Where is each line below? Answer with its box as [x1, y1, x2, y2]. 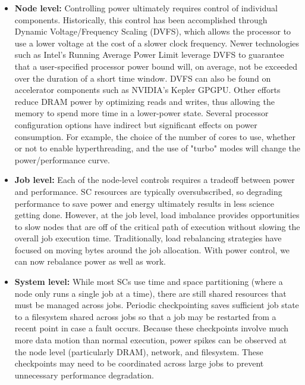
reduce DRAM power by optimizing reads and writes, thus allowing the [14, 95, 275, 107]
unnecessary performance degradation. [14, 368, 154, 381]
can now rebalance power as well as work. [14, 255, 166, 268]
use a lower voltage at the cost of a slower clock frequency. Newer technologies [14, 36, 300, 49]
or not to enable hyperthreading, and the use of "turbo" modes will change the [14, 142, 300, 154]
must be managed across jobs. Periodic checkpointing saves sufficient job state [14, 299, 299, 311]
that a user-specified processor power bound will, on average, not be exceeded [14, 60, 298, 72]
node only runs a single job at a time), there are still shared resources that [14, 287, 287, 299]
